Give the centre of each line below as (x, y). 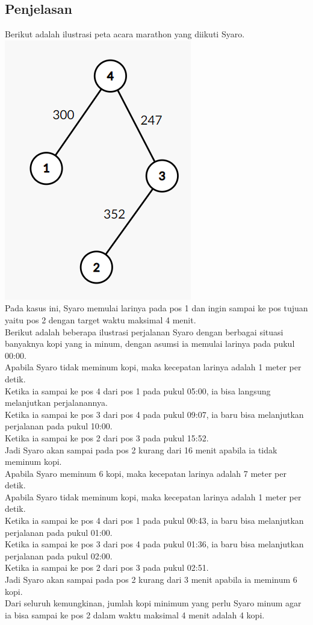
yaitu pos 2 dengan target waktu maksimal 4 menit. (101, 319)
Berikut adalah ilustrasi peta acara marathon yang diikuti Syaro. (125, 34)
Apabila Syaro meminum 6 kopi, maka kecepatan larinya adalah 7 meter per (146, 473)
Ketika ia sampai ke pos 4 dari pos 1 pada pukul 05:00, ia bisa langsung (138, 390)
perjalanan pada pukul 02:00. (59, 555)
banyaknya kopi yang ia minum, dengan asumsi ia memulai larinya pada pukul (150, 344)
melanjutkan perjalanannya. (56, 403)
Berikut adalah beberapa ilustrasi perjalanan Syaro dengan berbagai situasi (144, 331)
